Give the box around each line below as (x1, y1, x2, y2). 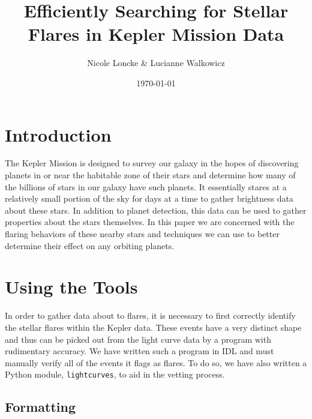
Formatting (5, 397, 76, 416)
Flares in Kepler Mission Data (28, 22, 284, 46)
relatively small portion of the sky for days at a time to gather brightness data (5, 192, 293, 205)
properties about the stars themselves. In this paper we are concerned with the (5, 216, 295, 228)
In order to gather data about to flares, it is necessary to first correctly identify (5, 309, 296, 322)
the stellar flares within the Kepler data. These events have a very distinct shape (5, 321, 302, 333)
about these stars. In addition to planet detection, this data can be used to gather (5, 203, 307, 216)
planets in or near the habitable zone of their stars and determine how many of (5, 169, 296, 181)
